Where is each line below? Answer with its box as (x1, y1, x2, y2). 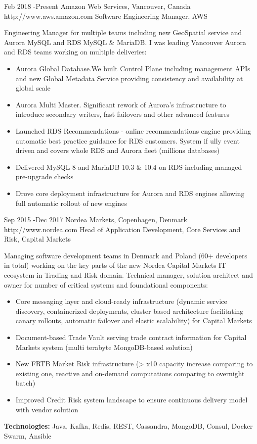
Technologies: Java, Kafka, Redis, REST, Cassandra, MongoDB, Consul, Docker (4, 421, 253, 431)
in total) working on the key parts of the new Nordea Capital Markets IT (4, 260, 226, 270)
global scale (15, 83, 50, 93)
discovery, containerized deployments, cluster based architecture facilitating (15, 305, 244, 316)
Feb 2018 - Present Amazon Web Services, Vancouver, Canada (4, 1, 191, 11)
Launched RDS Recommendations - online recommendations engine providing (15, 125, 252, 136)
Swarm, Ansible (4, 430, 51, 441)
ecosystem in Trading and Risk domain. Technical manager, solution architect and (4, 270, 253, 280)
